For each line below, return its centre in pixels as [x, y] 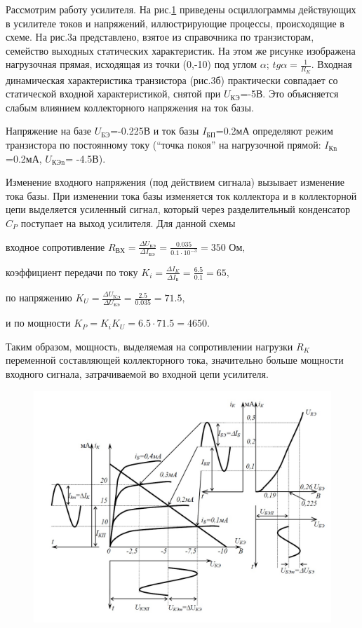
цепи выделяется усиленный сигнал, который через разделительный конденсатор [178, 209]
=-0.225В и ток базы [155, 131]
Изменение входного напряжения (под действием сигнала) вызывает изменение [175, 182]
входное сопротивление [55, 246]
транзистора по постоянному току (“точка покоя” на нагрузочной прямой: [163, 144]
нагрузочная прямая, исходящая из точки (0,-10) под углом [132, 64]
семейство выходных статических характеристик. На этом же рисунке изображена [181, 50]
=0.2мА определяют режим [274, 131]
